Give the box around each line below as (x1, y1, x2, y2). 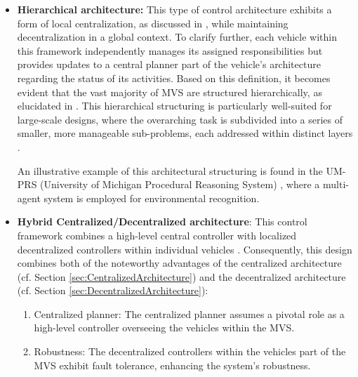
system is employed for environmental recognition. (44, 190, 260, 205)
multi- (322, 177, 349, 192)
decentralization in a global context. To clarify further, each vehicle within (17, 29, 337, 44)
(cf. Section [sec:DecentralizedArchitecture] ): (17, 283, 208, 298)
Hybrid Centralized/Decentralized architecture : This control (17, 214, 307, 229)
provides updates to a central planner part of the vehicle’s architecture (17, 57, 321, 72)
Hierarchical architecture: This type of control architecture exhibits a (17, 2, 332, 16)
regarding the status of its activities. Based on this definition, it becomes (17, 70, 331, 85)
